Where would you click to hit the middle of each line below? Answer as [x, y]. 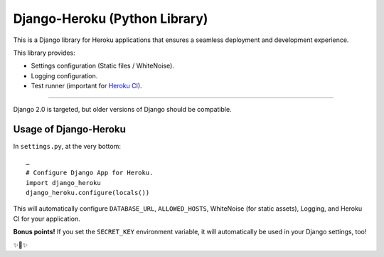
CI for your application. [47, 219]
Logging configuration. [64, 75]
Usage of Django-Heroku [69, 129]
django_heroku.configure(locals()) [88, 193]
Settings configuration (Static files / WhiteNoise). [102, 66]
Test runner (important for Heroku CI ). [86, 86]
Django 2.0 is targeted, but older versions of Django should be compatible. [122, 109]
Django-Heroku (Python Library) [111, 19]
